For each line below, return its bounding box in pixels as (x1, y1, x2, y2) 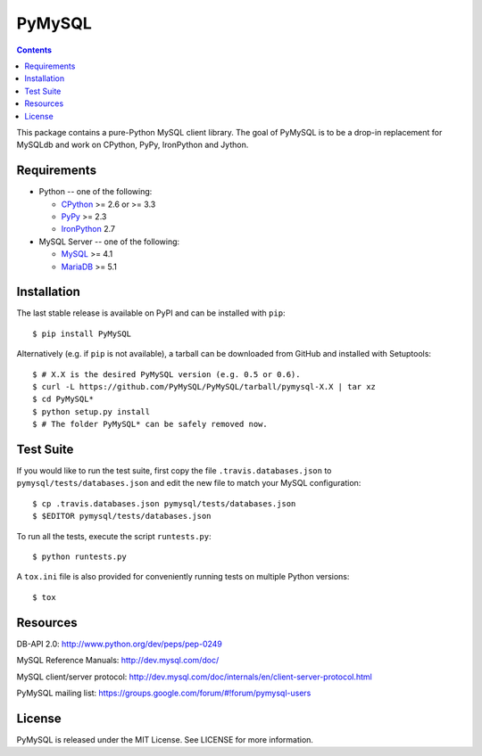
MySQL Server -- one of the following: (38, 236, 180, 247)
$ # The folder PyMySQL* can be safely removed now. (32, 419, 268, 430)
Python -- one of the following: (38, 186, 153, 197)
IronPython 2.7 (61, 224, 116, 234)
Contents (16, 45, 53, 55)
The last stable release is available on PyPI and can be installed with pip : (16, 308, 286, 318)
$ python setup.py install (32, 407, 151, 416)
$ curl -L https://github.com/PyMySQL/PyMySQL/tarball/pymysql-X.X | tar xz (32, 382, 377, 391)
